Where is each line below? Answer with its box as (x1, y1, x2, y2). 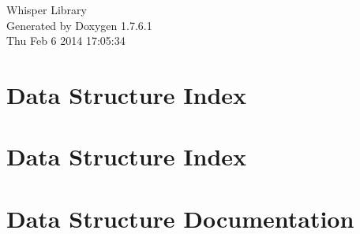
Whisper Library (6, 2, 87, 17)
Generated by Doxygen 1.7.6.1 (6, 17, 152, 33)
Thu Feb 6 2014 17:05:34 (6, 32, 126, 49)
